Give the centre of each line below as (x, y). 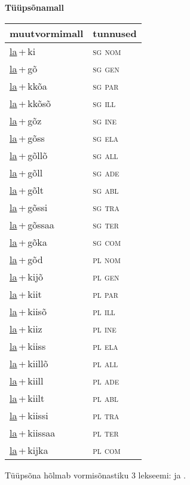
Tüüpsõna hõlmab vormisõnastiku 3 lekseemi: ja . (96, 475)
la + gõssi (29, 207)
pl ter (106, 432)
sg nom (107, 51)
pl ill (104, 311)
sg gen (106, 68)
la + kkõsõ (30, 103)
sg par (106, 86)
